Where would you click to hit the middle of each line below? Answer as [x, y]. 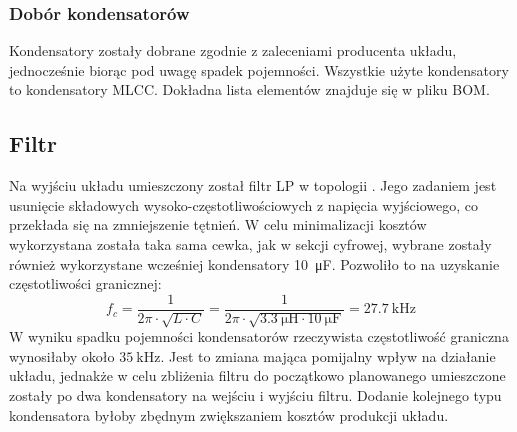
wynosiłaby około [62, 355]
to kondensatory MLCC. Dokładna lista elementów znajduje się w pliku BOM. [249, 89]
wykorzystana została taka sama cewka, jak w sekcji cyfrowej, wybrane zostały [250, 243]
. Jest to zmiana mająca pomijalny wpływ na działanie [328, 355]
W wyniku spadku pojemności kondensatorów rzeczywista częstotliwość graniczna [259, 336]
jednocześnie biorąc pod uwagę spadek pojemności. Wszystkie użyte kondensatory [259, 69]
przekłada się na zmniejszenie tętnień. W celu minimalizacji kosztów [218, 224]
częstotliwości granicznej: [85, 283]
